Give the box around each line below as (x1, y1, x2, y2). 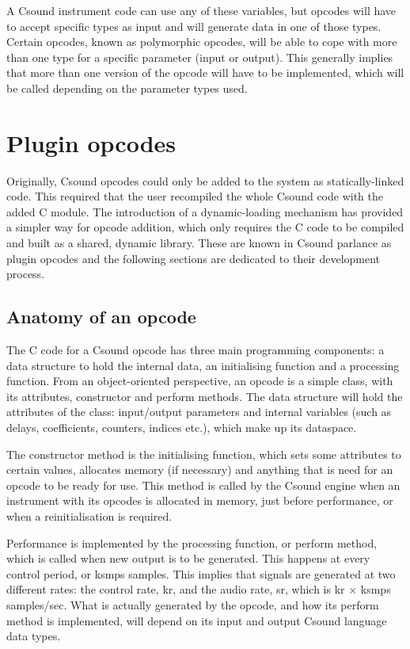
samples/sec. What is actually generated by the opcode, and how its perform (6, 596, 379, 613)
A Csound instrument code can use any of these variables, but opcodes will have (6, 2, 397, 18)
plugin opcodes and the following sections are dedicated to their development (6, 250, 381, 266)
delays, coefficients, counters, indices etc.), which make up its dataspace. (6, 419, 357, 436)
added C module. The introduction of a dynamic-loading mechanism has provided (6, 203, 404, 220)
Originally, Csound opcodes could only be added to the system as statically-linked (6, 172, 404, 189)
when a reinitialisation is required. (6, 507, 173, 524)
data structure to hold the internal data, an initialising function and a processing (6, 357, 400, 373)
